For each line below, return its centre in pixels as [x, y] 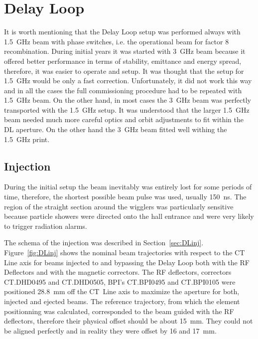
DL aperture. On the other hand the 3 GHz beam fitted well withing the [116, 129]
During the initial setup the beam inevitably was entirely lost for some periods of [128, 187]
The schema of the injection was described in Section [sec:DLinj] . [104, 243]
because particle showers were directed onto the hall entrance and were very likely [129, 216]
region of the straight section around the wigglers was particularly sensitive [119, 206]
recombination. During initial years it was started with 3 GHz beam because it [125, 51]
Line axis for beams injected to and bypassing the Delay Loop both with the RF [127, 262]
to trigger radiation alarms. [46, 226]
